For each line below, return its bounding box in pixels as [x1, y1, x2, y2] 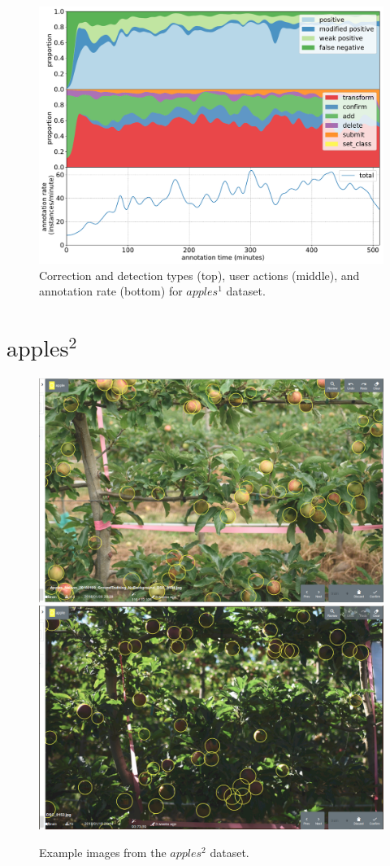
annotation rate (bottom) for [39, 282, 183, 300]
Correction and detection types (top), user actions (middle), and [39, 266, 360, 283]
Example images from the [39, 843, 167, 860]
